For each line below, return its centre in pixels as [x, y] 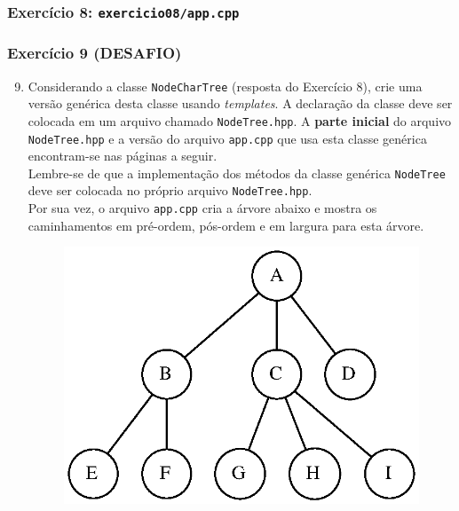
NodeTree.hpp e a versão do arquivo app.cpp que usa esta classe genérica [227, 138]
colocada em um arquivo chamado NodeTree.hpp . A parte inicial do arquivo [240, 120]
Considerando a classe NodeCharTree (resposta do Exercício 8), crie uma [225, 86]
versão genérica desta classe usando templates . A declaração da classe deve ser [240, 103]
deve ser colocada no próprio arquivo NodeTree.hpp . [170, 190]
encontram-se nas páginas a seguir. [123, 156]
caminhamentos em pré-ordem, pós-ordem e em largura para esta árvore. [226, 225]
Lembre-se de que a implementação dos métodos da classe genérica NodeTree [237, 173]
